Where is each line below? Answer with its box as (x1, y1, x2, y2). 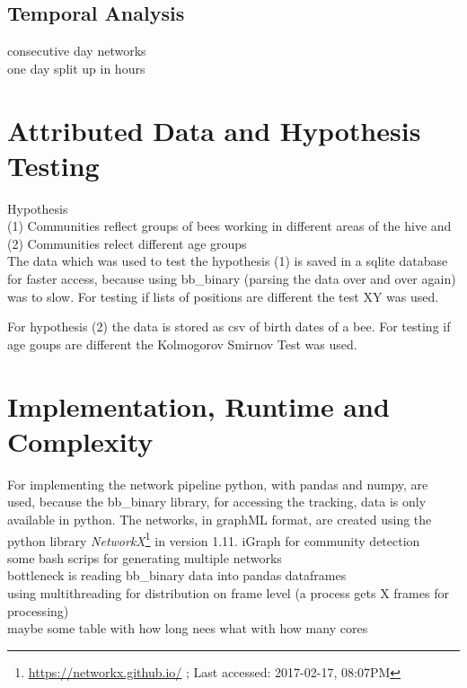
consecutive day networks (7, 41, 146, 60)
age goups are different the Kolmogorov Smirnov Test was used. (7, 334, 357, 353)
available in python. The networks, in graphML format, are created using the (7, 509, 432, 528)
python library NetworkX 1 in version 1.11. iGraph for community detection (7, 528, 420, 550)
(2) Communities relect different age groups (7, 234, 247, 252)
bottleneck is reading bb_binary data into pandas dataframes (7, 566, 347, 585)
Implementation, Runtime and (7, 387, 390, 424)
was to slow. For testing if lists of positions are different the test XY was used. (7, 287, 439, 305)
